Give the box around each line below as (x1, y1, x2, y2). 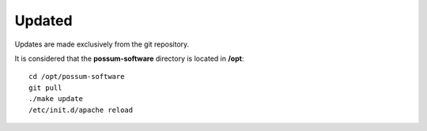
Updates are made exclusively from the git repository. (14, 39, 190, 49)
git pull (28, 83, 62, 92)
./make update (28, 95, 83, 103)
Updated (14, 12, 73, 29)
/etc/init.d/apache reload (28, 105, 134, 114)
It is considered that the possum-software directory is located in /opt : (14, 54, 244, 63)
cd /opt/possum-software (28, 72, 125, 81)
